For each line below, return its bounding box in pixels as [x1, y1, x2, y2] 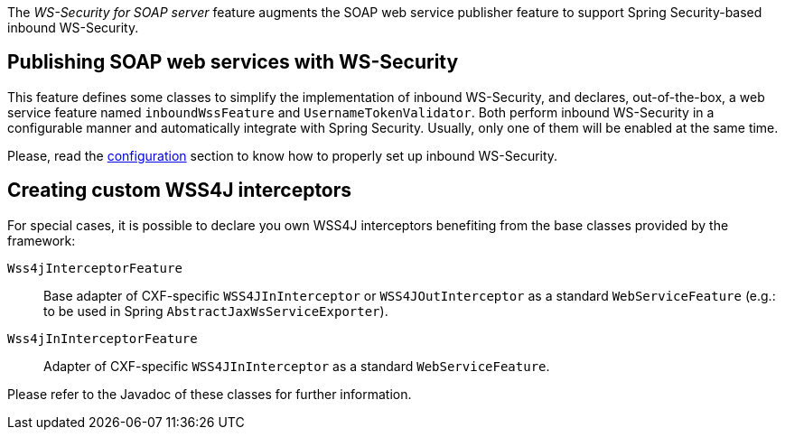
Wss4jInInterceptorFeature [7, 330, 198, 346]
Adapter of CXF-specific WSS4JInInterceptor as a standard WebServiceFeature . [43, 358, 550, 374]
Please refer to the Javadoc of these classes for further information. [7, 386, 412, 402]
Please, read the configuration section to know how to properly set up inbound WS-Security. [7, 147, 558, 163]
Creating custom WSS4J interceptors [7, 179, 352, 202]
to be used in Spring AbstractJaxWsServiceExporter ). [43, 302, 388, 319]
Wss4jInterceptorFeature [7, 260, 182, 275]
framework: [7, 232, 76, 248]
